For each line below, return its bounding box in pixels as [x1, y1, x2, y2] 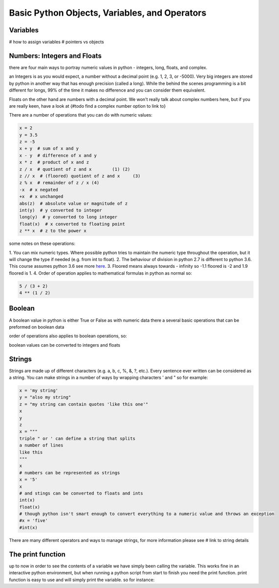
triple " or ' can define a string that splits [19, 436, 135, 441]
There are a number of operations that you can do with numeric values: [9, 112, 152, 118]
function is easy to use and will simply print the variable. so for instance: [9, 577, 155, 583]
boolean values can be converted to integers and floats [9, 342, 121, 348]
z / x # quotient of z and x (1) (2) [19, 166, 130, 172]
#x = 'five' [19, 518, 48, 523]
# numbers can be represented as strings [19, 470, 120, 475]
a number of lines [19, 443, 64, 448]
